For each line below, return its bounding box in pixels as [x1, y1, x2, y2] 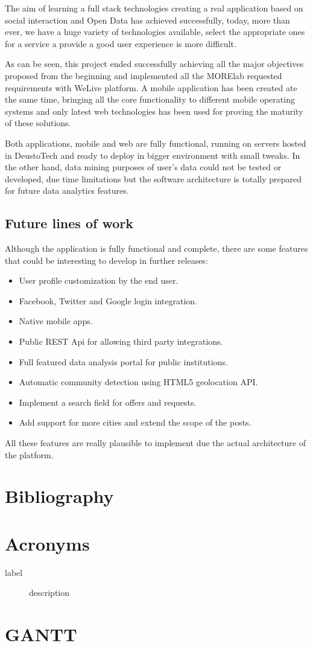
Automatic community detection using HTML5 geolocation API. [19, 376, 258, 388]
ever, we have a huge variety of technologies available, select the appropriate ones [5, 25, 305, 38]
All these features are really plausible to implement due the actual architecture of [5, 437, 306, 449]
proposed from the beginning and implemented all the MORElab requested [5, 69, 282, 82]
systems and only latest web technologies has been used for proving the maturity [5, 104, 303, 117]
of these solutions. [5, 117, 71, 129]
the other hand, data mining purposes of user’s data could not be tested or [5, 161, 282, 173]
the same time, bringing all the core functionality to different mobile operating [5, 93, 295, 106]
